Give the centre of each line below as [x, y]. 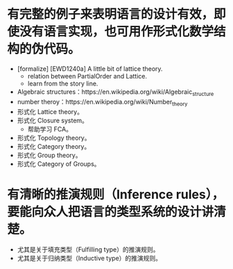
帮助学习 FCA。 [50, 129]
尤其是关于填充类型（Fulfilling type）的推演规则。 [88, 250]
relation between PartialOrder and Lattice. [87, 76]
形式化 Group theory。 [49, 155]
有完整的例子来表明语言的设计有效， [111, 14]
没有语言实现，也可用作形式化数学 [117, 32]
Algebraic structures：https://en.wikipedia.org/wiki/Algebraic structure [115, 92]
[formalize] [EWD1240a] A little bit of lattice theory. [90, 68]
